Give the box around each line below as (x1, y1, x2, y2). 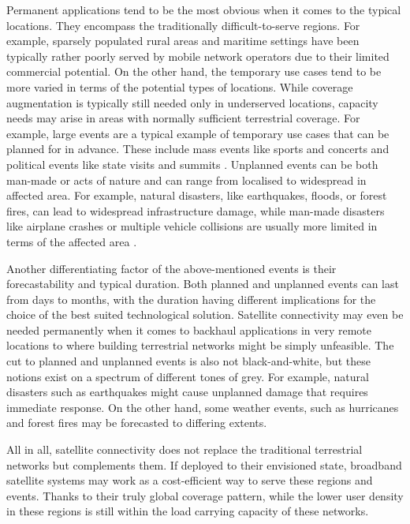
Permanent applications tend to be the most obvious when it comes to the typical (6, 2, 401, 17)
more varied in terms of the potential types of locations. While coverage (6, 78, 353, 95)
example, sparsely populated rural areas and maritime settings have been (6, 32, 360, 49)
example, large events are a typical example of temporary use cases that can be (6, 125, 389, 141)
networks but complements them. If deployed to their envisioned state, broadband (6, 456, 402, 473)
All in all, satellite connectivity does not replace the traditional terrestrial (6, 441, 363, 458)
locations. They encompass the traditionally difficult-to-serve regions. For (6, 17, 360, 33)
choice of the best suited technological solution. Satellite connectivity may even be (6, 306, 404, 323)
